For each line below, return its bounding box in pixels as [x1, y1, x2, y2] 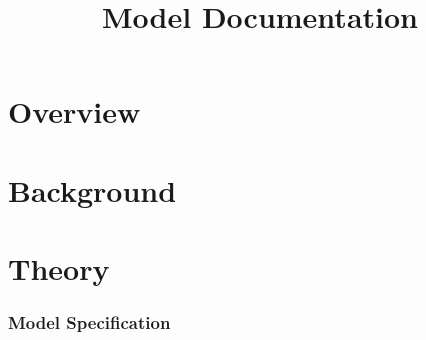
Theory [8, 248, 110, 289]
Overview [8, 91, 141, 132]
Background [8, 169, 177, 210]
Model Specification [8, 310, 171, 335]
